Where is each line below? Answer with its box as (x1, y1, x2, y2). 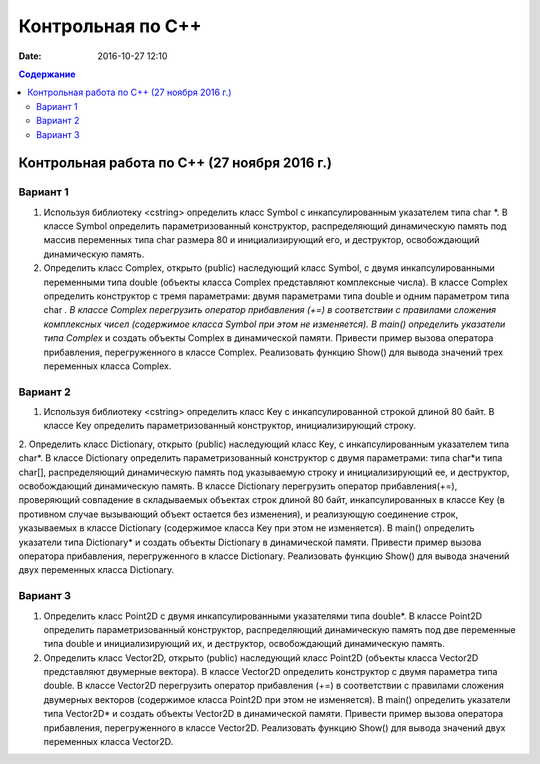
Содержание (18, 68, 76, 80)
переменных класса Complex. (43, 360, 172, 372)
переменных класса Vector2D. (43, 736, 174, 748)
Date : (18, 50, 42, 62)
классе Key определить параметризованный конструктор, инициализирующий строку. (43, 420, 417, 432)
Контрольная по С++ (18, 15, 202, 37)
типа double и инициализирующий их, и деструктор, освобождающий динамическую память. (43, 638, 445, 650)
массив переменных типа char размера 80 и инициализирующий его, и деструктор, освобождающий (43, 234, 480, 246)
